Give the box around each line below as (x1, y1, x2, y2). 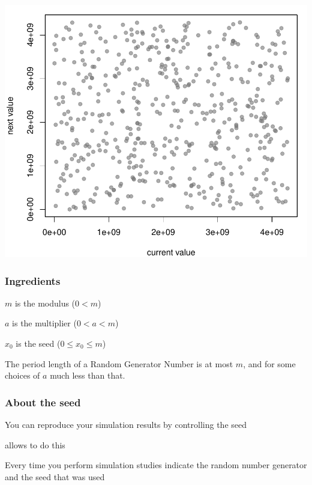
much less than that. (50, 369, 125, 382)
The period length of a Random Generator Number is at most (5, 357, 233, 370)
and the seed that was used (5, 470, 105, 483)
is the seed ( (16, 337, 61, 349)
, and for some (243, 357, 296, 370)
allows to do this (5, 438, 65, 451)
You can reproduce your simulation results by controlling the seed (5, 418, 247, 430)
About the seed (5, 394, 81, 409)
